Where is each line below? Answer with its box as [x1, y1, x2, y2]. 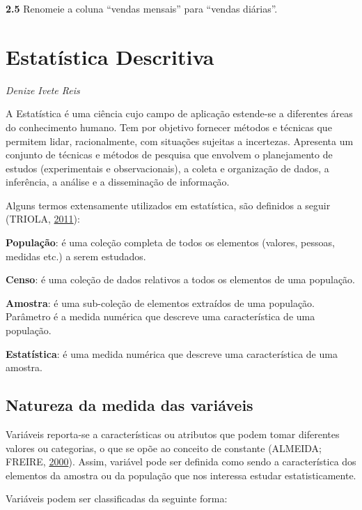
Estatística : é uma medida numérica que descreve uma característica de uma [6, 346, 338, 361]
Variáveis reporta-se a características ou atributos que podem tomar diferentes [6, 427, 340, 442]
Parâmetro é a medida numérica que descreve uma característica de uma [6, 309, 315, 324]
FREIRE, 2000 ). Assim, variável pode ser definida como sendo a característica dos [6, 454, 356, 469]
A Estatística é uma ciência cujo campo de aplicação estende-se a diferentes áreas [6, 106, 353, 121]
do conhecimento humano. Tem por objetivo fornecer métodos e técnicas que [6, 119, 332, 134]
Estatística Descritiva [6, 42, 214, 70]
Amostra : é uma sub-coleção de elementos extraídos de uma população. [6, 295, 315, 310]
